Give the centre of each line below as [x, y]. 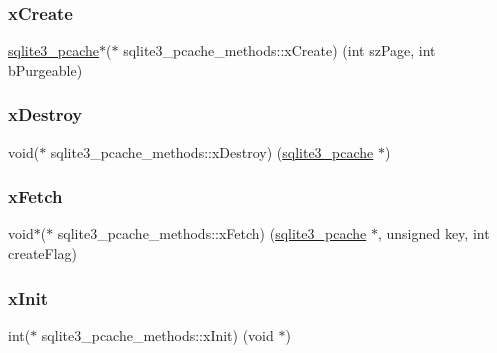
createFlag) [43, 253]
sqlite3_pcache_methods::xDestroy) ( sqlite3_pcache [212, 151]
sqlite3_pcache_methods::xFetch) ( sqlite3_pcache [212, 233]
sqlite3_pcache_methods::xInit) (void [157, 334]
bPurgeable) [45, 69]
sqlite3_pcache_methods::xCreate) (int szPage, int [279, 50]
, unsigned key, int [433, 233]
